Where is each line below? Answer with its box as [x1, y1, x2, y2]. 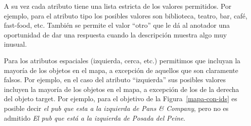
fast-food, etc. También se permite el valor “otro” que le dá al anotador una [4, 20, 230, 30]
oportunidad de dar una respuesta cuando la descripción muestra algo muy [4, 29, 227, 39]
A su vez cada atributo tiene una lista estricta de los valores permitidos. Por [4, 1, 232, 11]
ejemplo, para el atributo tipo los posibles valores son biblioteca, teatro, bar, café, [4, 10, 248, 20]
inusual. [4, 39, 27, 49]
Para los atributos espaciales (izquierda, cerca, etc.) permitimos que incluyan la [4, 55, 241, 65]
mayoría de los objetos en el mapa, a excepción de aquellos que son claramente [4, 65, 238, 75]
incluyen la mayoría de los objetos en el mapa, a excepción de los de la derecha [4, 84, 239, 94]
